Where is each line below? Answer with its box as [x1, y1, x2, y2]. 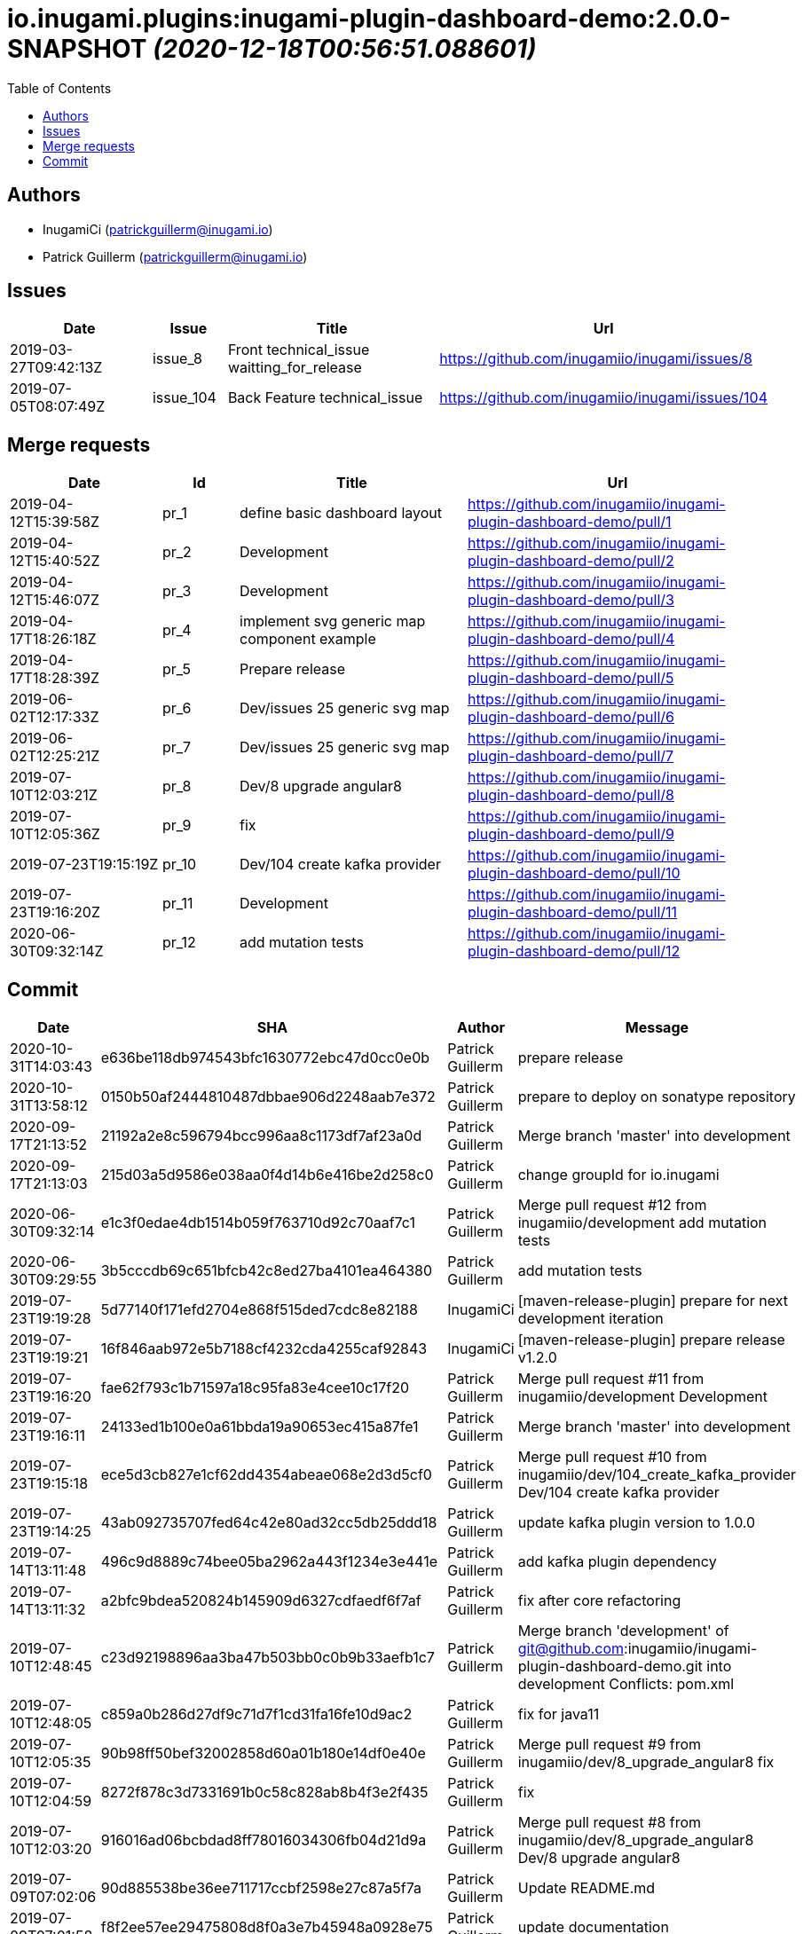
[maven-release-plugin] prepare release [517, 1331, 785, 1349]
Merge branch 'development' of [517, 1622, 729, 1640]
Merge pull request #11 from [517, 1370, 705, 1388]
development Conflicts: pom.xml [517, 1675, 735, 1694]
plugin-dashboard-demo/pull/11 [468, 903, 678, 922]
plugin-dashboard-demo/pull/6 [468, 708, 674, 727]
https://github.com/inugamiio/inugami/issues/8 [439, 350, 752, 368]
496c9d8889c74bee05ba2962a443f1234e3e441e [100, 1553, 437, 1571]
